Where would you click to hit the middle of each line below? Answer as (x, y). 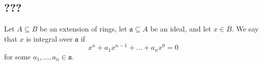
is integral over (49, 38)
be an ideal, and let (181, 29)
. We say (245, 29)
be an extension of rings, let (83, 29)
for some (17, 56)
